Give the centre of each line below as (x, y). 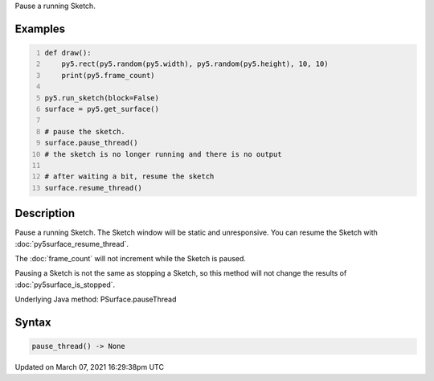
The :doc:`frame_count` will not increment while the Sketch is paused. (131, 258)
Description (45, 213)
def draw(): (68, 53)
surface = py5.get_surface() (102, 109)
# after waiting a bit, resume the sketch (129, 176)
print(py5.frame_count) (108, 75)
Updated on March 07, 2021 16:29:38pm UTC (90, 367)
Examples (40, 29)
